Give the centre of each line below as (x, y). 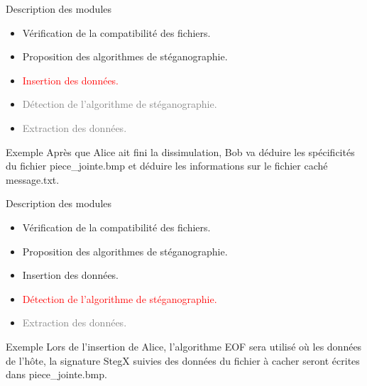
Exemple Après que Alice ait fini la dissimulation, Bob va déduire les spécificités (180, 151)
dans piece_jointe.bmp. (56, 374)
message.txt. (33, 179)
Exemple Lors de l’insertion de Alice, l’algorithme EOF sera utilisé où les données (184, 346)
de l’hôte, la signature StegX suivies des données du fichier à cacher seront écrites (183, 360)
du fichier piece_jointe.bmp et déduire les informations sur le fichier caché (167, 166)
